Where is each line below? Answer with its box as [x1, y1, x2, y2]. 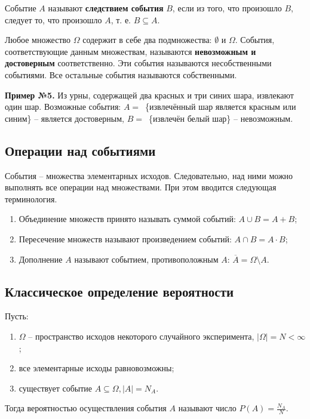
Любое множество [5, 33, 71, 46]
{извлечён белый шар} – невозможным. [148, 112, 293, 124]
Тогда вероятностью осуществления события [5, 402, 167, 414]
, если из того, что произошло [172, 2, 282, 14]
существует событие [19, 381, 93, 394]
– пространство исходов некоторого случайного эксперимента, [28, 329, 254, 342]
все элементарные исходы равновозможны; [19, 362, 174, 374]
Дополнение [19, 252, 63, 265]
